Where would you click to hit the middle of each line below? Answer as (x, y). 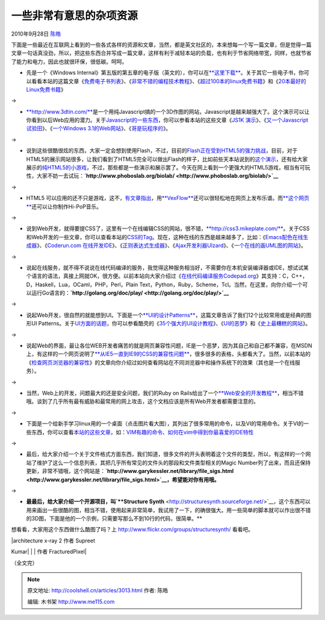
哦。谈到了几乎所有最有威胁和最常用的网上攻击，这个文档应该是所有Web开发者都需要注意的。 (142, 401)
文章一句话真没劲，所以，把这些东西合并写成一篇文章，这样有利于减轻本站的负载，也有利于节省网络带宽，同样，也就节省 (161, 53)
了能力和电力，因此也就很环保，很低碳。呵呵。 (69, 61)
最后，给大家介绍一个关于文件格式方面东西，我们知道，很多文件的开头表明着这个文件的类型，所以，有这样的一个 (166, 454)
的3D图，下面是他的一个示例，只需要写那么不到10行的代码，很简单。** (114, 519)
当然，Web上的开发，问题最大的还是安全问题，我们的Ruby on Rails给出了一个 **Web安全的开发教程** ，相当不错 (165, 393)
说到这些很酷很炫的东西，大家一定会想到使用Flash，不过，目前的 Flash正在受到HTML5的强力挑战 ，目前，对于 (162, 151)
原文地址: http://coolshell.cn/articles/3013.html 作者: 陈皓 (98, 590)
